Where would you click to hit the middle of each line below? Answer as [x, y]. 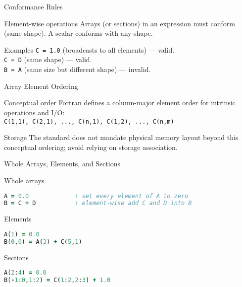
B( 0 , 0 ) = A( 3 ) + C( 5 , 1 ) [43, 242]
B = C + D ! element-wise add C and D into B [98, 203]
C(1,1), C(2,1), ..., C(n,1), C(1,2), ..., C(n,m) [89, 121]
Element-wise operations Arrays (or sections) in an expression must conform [120, 23]
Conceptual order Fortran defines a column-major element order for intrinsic [120, 103]
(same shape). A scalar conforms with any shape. [78, 33]
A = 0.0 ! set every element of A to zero [96, 196]
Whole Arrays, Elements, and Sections [62, 164]
